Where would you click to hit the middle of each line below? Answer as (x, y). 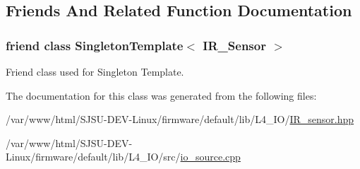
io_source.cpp (210, 157)
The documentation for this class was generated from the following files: (161, 95)
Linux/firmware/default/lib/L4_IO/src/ (93, 157)
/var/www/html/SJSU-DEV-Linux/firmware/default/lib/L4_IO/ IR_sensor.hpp (180, 119)
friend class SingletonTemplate (95, 45)
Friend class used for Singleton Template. (95, 71)
